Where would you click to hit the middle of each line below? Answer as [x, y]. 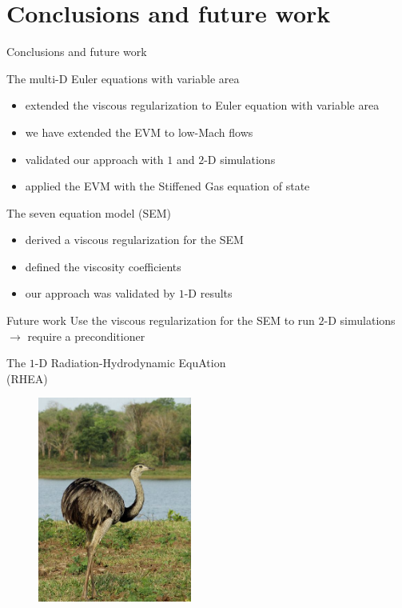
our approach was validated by [100, 293]
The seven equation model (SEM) [89, 212]
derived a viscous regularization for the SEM [134, 240]
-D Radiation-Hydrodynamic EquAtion [130, 363]
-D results [208, 293]
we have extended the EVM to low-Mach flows [139, 132]
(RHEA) [27, 378]
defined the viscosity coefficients [103, 266]
